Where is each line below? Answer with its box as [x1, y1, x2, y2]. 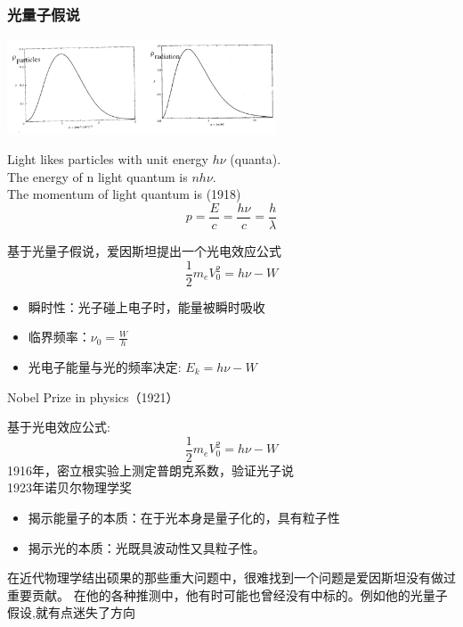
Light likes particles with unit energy [7, 150, 208, 169]
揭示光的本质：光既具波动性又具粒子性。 [28, 538, 265, 557]
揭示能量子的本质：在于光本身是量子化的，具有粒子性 [28, 508, 340, 527]
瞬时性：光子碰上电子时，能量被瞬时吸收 [28, 297, 265, 316]
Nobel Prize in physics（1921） [7, 387, 179, 406]
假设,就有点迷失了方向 [7, 603, 135, 622]
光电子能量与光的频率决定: [28, 358, 182, 376]
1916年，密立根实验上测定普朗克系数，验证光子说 [7, 460, 294, 479]
